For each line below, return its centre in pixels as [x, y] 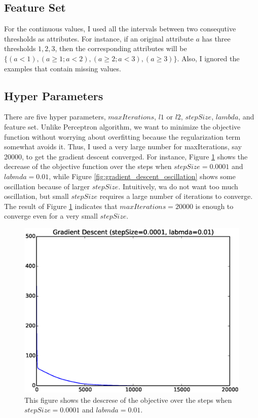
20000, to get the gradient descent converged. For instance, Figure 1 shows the [126, 156]
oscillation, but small [36, 196]
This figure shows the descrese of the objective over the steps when [128, 400]
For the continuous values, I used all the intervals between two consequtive [120, 29]
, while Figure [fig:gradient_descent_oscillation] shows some [142, 176]
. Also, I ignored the [208, 58]
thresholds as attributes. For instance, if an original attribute [99, 38]
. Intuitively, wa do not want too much [178, 186]
